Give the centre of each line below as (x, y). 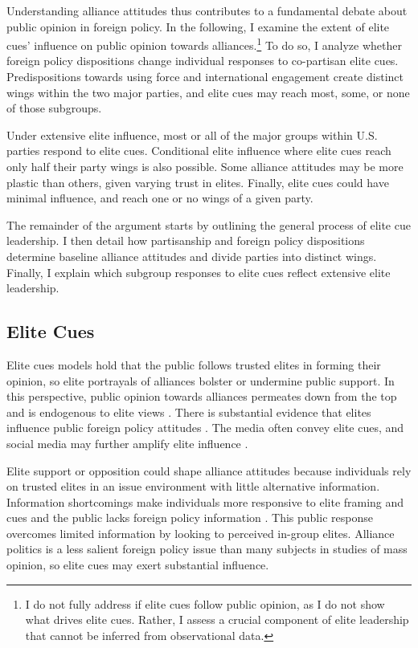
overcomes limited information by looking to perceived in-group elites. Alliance (201, 533)
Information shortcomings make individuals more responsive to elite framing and (205, 501)
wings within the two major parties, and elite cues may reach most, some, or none (208, 92)
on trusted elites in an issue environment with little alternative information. (193, 486)
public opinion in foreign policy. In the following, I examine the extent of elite (198, 26)
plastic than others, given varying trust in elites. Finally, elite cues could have (198, 182)
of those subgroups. (54, 108)
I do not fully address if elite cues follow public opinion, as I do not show (205, 603)
